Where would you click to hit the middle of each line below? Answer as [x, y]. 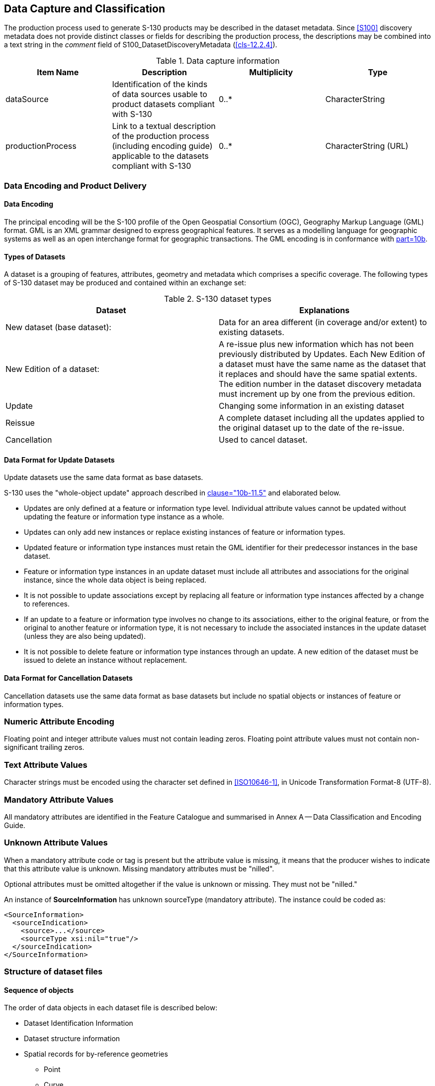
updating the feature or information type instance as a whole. [124, 517]
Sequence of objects [39, 990]
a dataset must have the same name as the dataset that [322, 364]
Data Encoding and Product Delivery [75, 185]
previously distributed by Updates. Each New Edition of [322, 354]
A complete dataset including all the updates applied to [322, 418]
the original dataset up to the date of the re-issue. [312, 428]
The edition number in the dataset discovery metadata [320, 384]
